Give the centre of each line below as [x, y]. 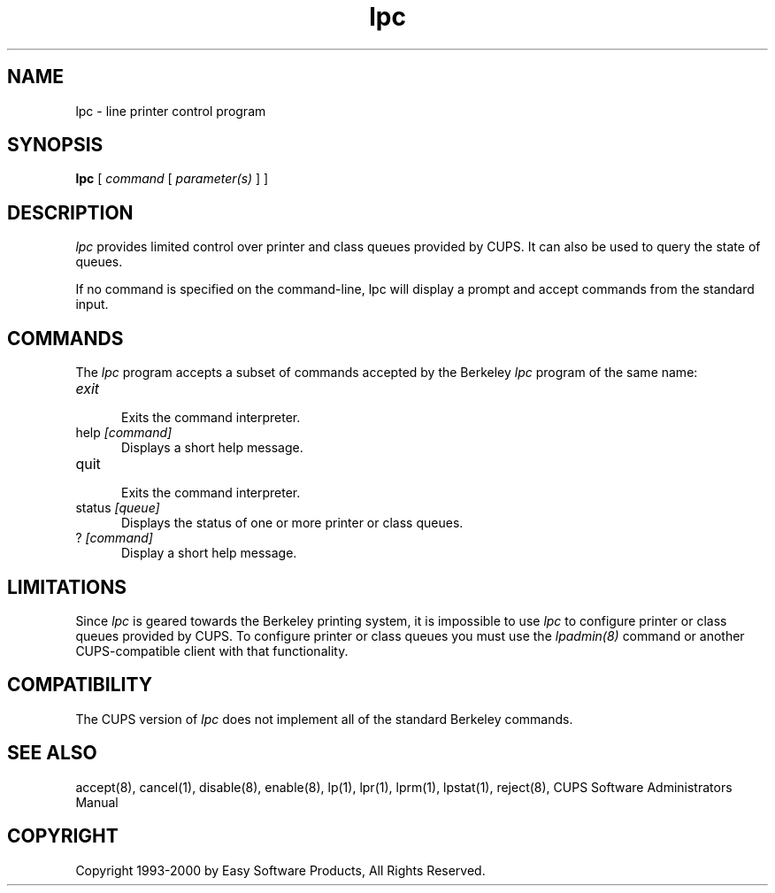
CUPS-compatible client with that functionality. [212, 651]
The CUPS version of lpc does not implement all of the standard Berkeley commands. [324, 719]
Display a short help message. [209, 553]
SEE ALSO [52, 753]
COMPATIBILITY [80, 685]
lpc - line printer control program [171, 111]
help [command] [124, 433]
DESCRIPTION [70, 212]
